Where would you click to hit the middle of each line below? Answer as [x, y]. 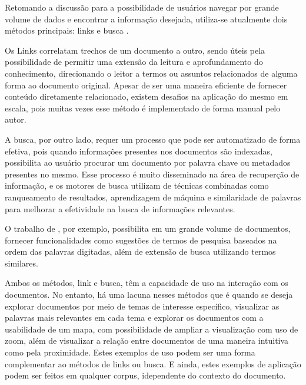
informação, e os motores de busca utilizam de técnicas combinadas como [137, 185]
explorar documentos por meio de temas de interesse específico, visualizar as [142, 306]
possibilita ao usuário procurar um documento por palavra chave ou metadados [148, 162]
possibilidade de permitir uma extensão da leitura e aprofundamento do [134, 62]
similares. [21, 263]
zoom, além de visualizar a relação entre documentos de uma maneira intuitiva [147, 340]
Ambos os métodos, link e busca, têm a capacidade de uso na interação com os [147, 283]
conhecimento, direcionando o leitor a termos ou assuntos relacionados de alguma [151, 73]
